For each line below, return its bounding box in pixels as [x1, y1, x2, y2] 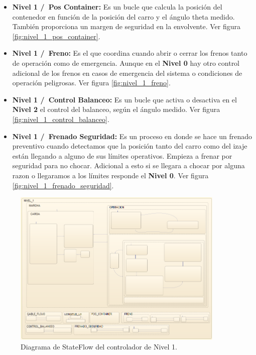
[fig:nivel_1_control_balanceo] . [12, 113, 109, 124]
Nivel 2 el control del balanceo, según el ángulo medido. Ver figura [12, 104, 220, 114]
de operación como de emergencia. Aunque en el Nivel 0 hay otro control [12, 57, 240, 68]
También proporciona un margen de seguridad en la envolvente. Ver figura [12, 21, 240, 32]
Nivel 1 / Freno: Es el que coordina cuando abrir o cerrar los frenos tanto [12, 48, 247, 58]
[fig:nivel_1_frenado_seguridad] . [12, 180, 114, 190]
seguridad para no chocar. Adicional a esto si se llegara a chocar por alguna [12, 160, 245, 171]
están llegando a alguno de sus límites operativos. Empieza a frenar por [12, 150, 232, 161]
